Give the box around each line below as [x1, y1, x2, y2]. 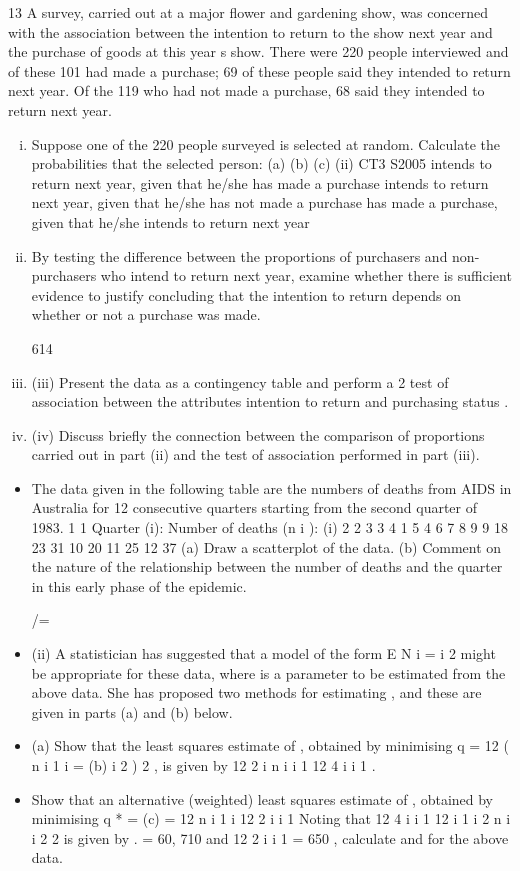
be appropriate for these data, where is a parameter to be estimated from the [31, 662, 506, 683]
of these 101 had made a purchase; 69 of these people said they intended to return [8, 60, 511, 81]
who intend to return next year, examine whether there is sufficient [100, 265, 512, 286]
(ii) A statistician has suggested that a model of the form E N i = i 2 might [31, 643, 496, 664]
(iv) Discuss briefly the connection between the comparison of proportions [31, 424, 485, 445]
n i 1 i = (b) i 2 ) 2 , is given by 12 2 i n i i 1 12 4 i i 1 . [31, 755, 376, 775]
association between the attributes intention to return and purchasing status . [31, 391, 509, 412]
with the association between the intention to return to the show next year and [8, 21, 493, 42]
